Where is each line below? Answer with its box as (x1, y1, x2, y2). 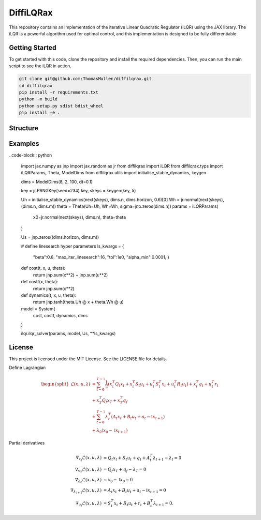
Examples (9, 139, 40, 148)
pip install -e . (19, 110, 60, 116)
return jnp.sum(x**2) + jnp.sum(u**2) (33, 272, 108, 278)
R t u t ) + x (177, 382, 196, 388)
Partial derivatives (9, 440, 45, 446)
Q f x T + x (101, 398, 120, 404)
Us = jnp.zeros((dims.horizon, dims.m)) (21, 234, 99, 240)
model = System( (21, 306, 56, 312)
